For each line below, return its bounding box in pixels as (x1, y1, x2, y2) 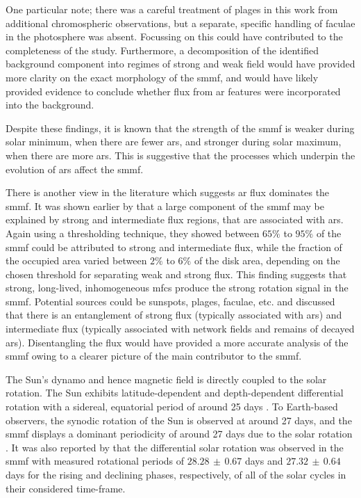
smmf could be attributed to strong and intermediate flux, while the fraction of (6, 239, 342, 254)
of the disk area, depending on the (194, 253, 340, 268)
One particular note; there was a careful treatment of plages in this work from (6, 2, 338, 16)
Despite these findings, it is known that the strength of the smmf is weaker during (6, 120, 355, 135)
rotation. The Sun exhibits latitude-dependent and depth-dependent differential (6, 385, 344, 400)
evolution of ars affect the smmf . (6, 161, 144, 176)
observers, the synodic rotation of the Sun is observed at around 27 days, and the (6, 412, 352, 427)
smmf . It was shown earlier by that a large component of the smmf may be (6, 198, 324, 213)
